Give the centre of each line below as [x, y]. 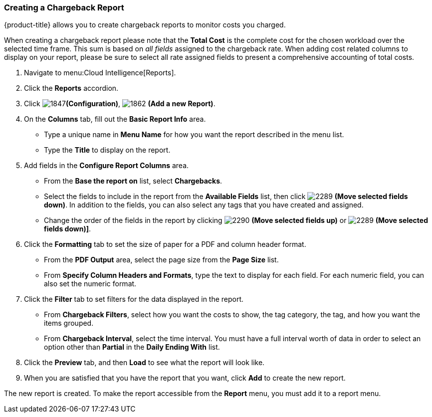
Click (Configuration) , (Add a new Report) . [120, 104]
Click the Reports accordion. [71, 88]
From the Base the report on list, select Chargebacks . [133, 181]
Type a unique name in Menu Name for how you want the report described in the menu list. [194, 135]
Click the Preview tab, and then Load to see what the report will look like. [144, 363]
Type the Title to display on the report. [107, 150]
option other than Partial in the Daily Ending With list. [132, 347]
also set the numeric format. [90, 284]
